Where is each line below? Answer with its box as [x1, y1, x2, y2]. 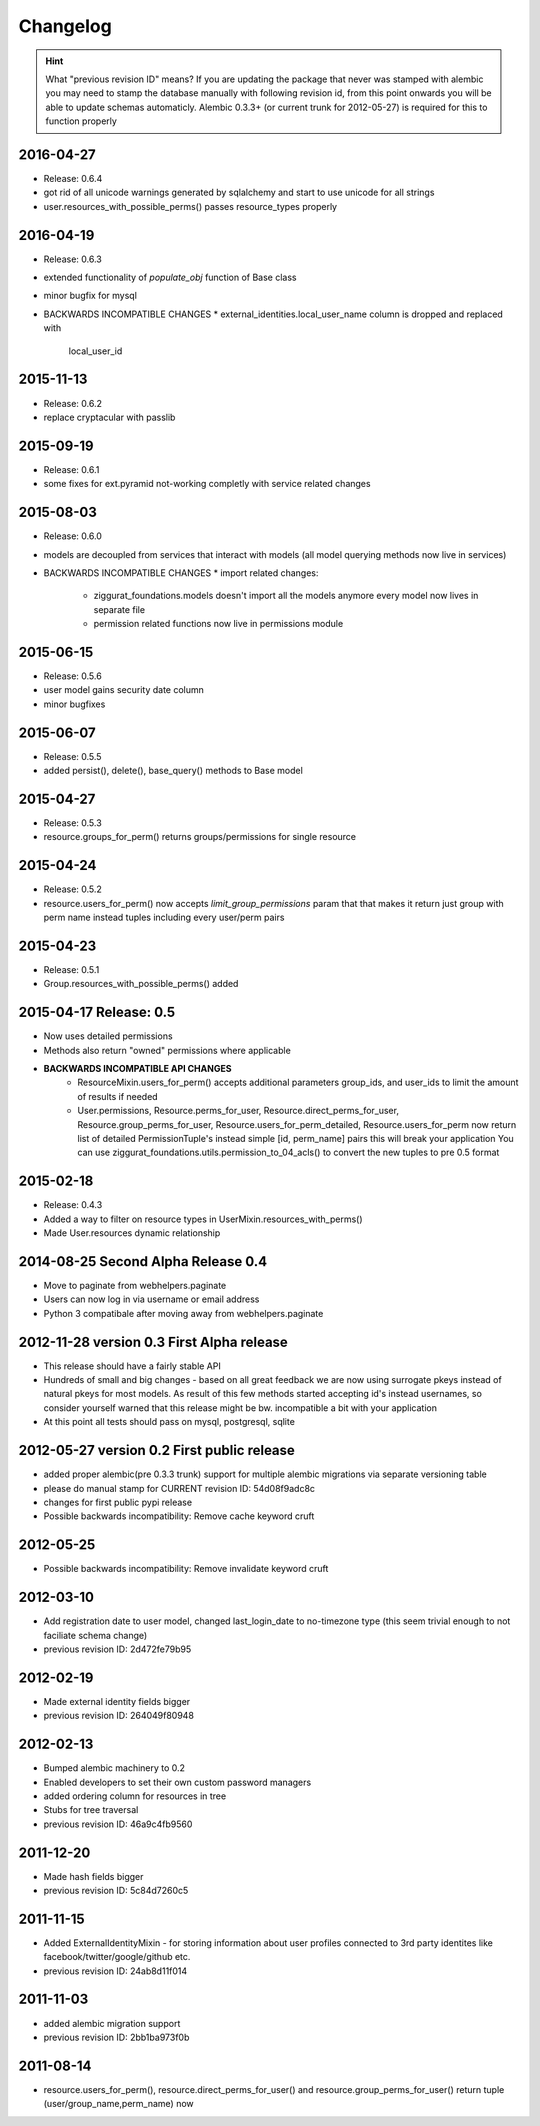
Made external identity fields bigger [43, 1695, 191, 1707]
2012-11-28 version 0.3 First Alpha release [18, 1333, 289, 1350]
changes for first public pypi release [43, 1496, 193, 1508]
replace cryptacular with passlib [43, 411, 176, 423]
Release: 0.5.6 [43, 670, 102, 682]
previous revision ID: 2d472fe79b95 [43, 1643, 192, 1655]
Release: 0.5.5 [43, 750, 102, 762]
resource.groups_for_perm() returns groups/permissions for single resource [43, 831, 357, 843]
